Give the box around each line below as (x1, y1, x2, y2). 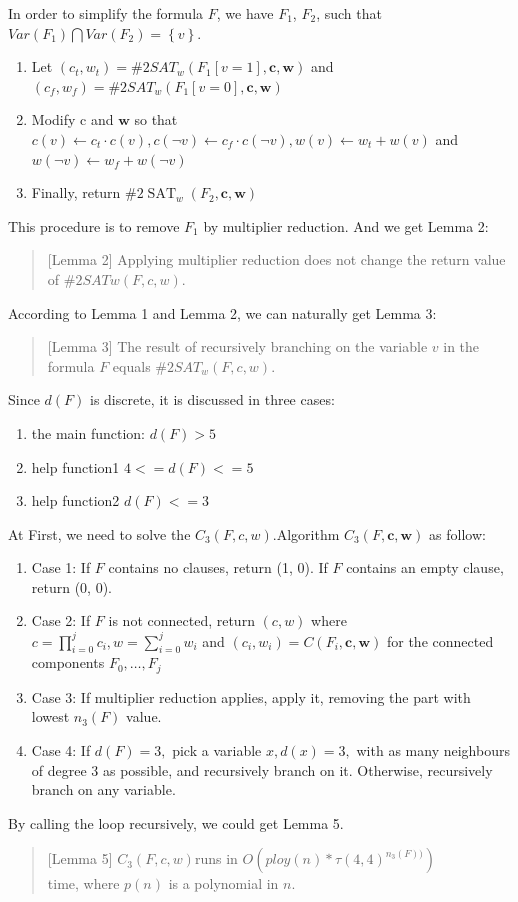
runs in (194, 848, 238, 869)
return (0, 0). (31, 576, 113, 597)
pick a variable (172, 740, 262, 760)
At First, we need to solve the (8, 523, 191, 544)
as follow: (429, 523, 486, 544)
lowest (31, 706, 70, 727)
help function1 (31, 456, 120, 477)
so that (134, 109, 178, 130)
